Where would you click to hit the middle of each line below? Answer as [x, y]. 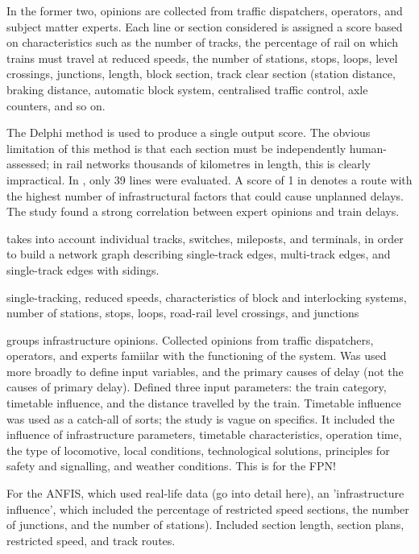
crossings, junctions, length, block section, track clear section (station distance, [201, 74]
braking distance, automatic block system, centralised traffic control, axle [187, 89]
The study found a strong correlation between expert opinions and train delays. [203, 211]
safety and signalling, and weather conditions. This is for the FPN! [171, 466]
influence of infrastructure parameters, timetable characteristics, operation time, [204, 434]
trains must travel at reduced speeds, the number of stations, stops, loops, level [202, 58]
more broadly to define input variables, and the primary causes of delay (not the [205, 371]
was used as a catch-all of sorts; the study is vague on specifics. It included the [201, 418]
